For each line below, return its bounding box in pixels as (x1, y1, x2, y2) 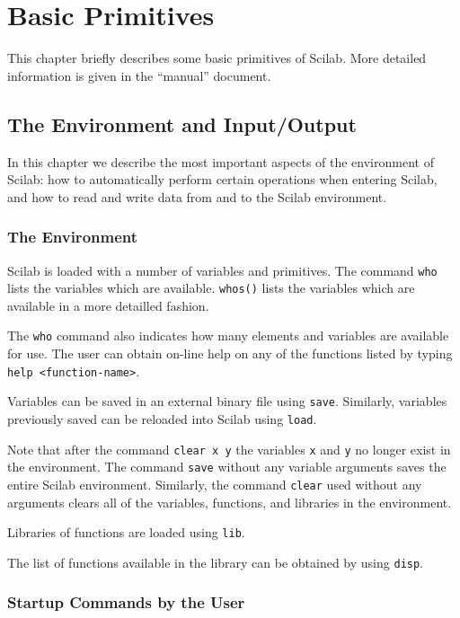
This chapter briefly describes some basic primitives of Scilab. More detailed (7, 49, 427, 67)
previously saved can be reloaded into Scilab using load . (7, 409, 317, 428)
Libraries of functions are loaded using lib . (7, 523, 245, 542)
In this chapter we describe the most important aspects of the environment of (7, 152, 434, 171)
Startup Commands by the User (7, 591, 245, 614)
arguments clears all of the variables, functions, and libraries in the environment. (7, 492, 452, 511)
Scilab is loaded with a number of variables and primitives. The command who (7, 260, 438, 279)
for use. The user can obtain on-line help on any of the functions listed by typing (7, 344, 453, 363)
